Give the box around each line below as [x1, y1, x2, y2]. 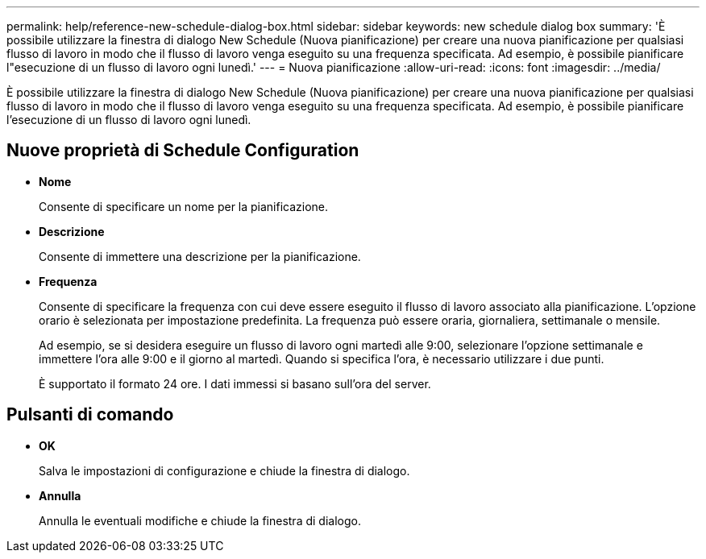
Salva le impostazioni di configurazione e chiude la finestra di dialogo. [39, 463, 410, 478]
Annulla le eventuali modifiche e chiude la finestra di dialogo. [39, 513, 361, 528]
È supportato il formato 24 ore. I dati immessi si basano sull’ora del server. [39, 376, 431, 391]
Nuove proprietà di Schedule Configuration [6, 140, 359, 161]
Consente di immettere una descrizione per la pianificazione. [39, 249, 361, 263]
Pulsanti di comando [6, 404, 174, 425]
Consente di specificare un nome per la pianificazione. [39, 199, 329, 213]
